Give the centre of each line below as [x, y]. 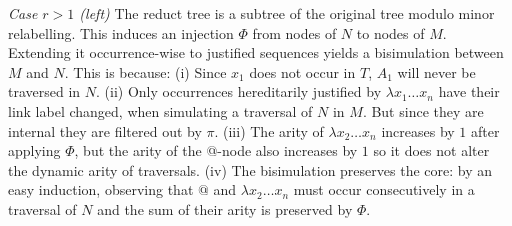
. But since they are [423, 110]
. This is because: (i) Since [145, 71]
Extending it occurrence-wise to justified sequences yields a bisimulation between [256, 52]
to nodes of [390, 32]
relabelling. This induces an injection [121, 32]
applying [34, 150]
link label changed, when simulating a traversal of [160, 110]
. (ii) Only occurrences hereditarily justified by [239, 91]
